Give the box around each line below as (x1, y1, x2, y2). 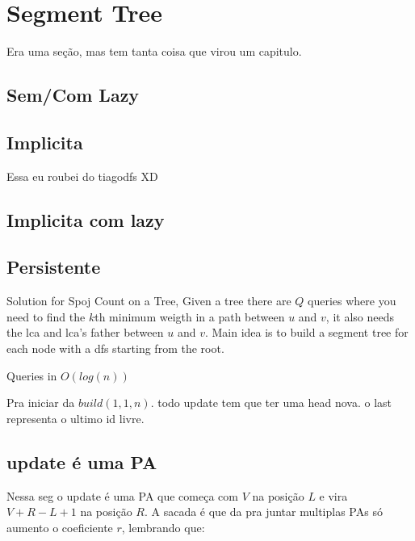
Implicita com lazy (6, 207, 165, 232)
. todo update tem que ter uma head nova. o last (150, 394, 392, 411)
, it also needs (325, 308, 394, 325)
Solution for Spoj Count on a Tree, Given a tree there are (6, 292, 291, 309)
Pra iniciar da (6, 394, 75, 411)
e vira (319, 487, 348, 504)
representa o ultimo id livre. (6, 409, 145, 426)
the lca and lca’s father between (6, 324, 164, 341)
